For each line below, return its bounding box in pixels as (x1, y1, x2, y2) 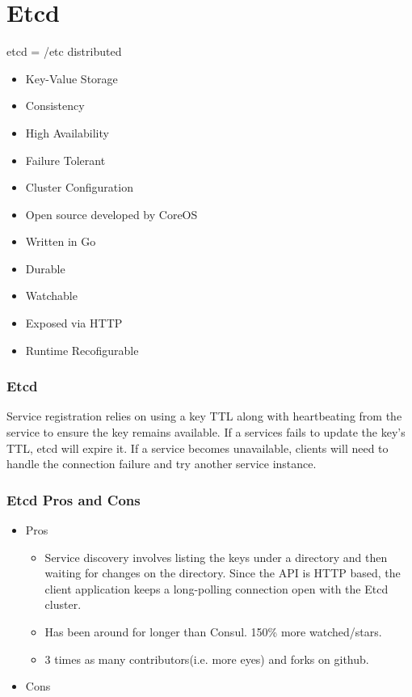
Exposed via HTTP (25, 315, 123, 332)
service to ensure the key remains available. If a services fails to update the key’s (6, 424, 406, 441)
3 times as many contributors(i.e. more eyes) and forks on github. (44, 650, 369, 667)
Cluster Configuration (25, 179, 133, 196)
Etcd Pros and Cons (6, 489, 141, 509)
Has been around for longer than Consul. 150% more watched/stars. (44, 623, 382, 640)
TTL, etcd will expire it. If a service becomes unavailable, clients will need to (6, 439, 389, 456)
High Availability (25, 124, 109, 141)
